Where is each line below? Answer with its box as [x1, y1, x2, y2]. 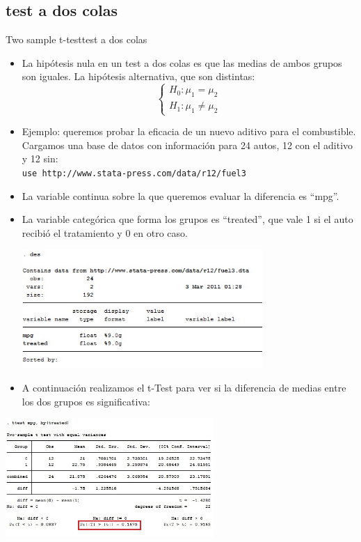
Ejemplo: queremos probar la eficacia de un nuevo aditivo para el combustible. [22, 124, 356, 139]
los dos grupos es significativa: [22, 394, 150, 408]
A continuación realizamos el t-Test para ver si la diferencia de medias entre [22, 380, 346, 395]
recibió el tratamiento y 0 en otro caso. [22, 225, 188, 240]
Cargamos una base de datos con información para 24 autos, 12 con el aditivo [22, 137, 353, 152]
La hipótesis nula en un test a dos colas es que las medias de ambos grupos [22, 55, 342, 70]
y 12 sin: [22, 151, 58, 166]
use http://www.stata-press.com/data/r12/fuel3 [22, 168, 246, 178]
